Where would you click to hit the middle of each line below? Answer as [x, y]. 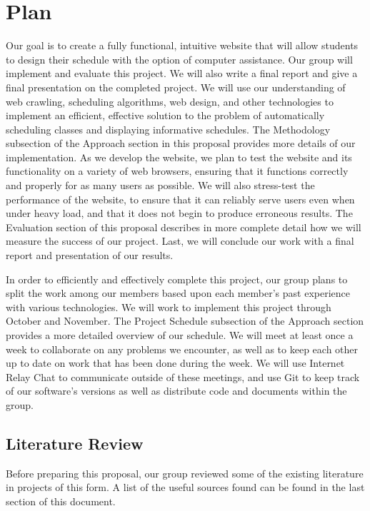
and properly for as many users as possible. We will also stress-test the [160, 185]
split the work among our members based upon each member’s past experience [178, 293]
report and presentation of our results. [90, 255]
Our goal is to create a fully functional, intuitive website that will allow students [182, 45]
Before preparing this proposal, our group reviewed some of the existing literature [185, 473]
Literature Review [75, 443]
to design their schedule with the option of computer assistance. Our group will [179, 59]
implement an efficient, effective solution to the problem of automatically [165, 115]
